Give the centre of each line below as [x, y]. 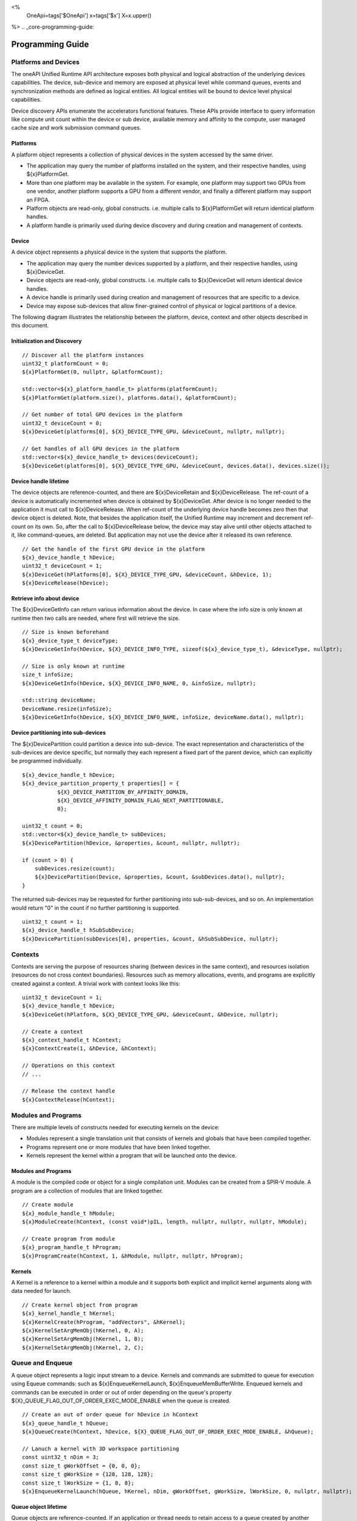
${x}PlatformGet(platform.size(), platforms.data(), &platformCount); [130, 398]
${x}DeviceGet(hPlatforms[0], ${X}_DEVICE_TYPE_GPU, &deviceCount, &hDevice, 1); [147, 574]
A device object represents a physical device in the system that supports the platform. [119, 252]
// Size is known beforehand [65, 632]
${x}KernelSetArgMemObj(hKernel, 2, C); [83, 1347]
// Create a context [53, 1032]
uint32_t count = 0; [53, 826]
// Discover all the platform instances [83, 355]
